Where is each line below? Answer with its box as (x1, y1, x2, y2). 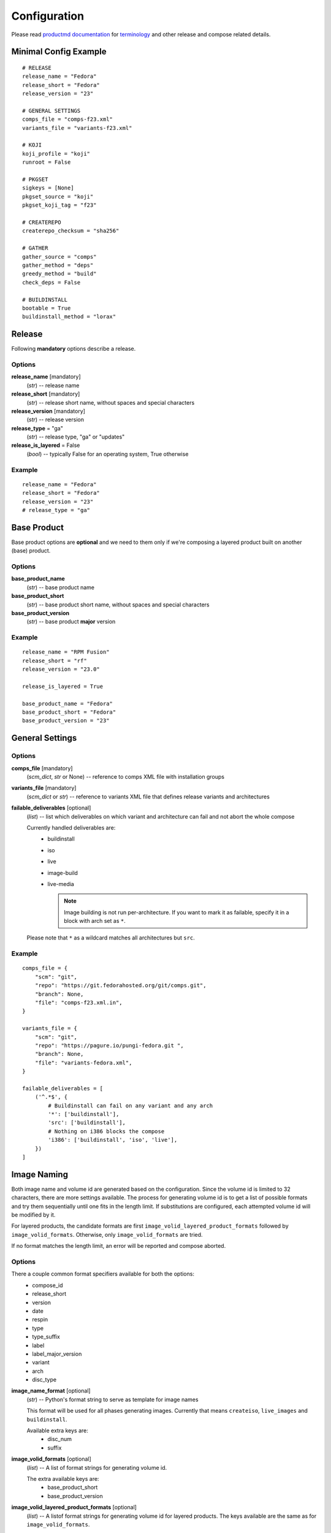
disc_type (32, 1376, 57, 1383)
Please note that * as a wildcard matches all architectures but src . (26, 934, 196, 941)
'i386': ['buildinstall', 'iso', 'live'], (48, 1136, 178, 1144)
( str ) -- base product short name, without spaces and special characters (26, 601, 210, 608)
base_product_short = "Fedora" (22, 709, 116, 716)
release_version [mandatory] (11, 407, 86, 415)
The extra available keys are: (26, 1475, 99, 1482)
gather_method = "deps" (22, 261, 94, 269)
